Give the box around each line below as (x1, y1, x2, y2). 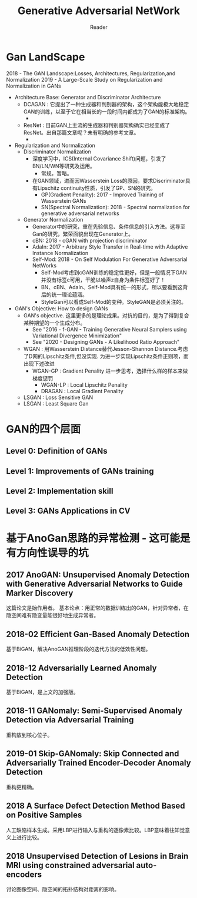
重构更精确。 (6, 783, 37, 790)
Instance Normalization (32, 249, 89, 256)
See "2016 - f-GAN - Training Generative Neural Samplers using (32, 326, 187, 333)
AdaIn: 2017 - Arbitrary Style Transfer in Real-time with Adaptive (32, 243, 188, 250)
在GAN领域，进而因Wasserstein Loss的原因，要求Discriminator (32, 177, 186, 184)
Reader (90, 24, 108, 31)
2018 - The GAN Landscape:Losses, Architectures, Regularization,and (6, 69, 176, 77)
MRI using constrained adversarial (6, 860, 135, 870)
